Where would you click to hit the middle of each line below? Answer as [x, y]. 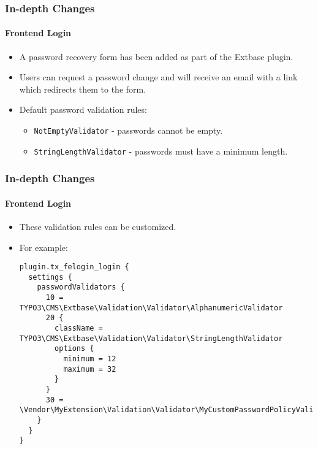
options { [74, 349]
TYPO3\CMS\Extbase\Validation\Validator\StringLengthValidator [151, 338]
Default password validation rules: [83, 109]
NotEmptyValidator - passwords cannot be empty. [128, 130]
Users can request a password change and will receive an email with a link [158, 77]
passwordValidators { [81, 287]
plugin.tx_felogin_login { [74, 267]
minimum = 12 [90, 359]
